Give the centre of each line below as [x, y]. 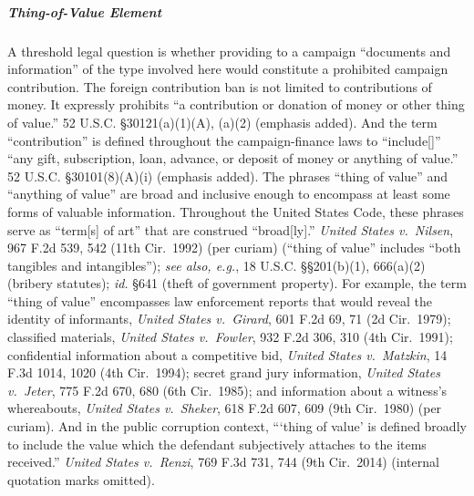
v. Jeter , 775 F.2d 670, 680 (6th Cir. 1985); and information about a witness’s [227, 390]
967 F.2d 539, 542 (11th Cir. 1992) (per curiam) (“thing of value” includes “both [234, 248]
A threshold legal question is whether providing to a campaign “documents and [229, 51]
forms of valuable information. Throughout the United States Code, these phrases [236, 211]
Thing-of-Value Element [85, 11]
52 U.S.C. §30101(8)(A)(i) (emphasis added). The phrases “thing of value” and [228, 176]
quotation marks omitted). [81, 479]
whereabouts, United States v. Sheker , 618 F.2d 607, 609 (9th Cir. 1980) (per [225, 408]
